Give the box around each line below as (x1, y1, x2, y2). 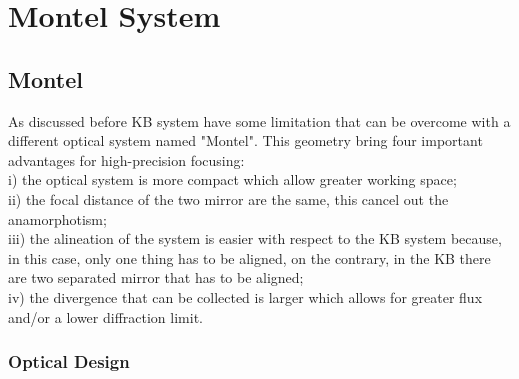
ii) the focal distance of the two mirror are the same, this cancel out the (8, 188, 449, 209)
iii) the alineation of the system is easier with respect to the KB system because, (8, 228, 502, 249)
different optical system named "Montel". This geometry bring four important (8, 130, 483, 151)
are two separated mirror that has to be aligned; (8, 267, 304, 288)
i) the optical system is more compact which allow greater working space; (8, 169, 457, 190)
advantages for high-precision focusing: (8, 149, 245, 170)
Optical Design (8, 349, 130, 374)
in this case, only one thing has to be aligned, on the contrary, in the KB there (8, 247, 491, 268)
